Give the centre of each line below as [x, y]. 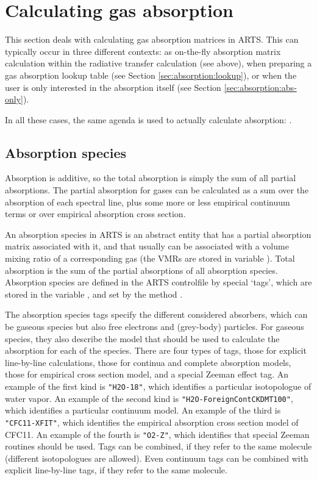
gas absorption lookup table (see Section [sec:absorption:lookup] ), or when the [151, 75]
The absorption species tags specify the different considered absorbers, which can [156, 314]
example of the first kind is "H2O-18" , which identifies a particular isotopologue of [158, 386]
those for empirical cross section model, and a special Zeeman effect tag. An [147, 374]
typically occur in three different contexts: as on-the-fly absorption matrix [143, 51]
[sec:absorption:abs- [260, 87]
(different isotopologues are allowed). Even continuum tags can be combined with [157, 458]
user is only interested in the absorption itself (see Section [113, 87]
